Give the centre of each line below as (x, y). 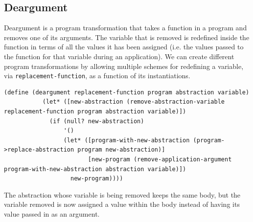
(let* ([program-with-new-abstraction (126, 140)
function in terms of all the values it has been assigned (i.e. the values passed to (124, 47)
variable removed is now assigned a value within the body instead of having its (122, 204)
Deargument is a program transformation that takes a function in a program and (126, 28)
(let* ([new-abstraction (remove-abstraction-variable (134, 102)
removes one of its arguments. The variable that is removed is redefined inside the (127, 37)
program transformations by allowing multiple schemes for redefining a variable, (124, 66)
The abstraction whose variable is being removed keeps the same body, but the (122, 194)
